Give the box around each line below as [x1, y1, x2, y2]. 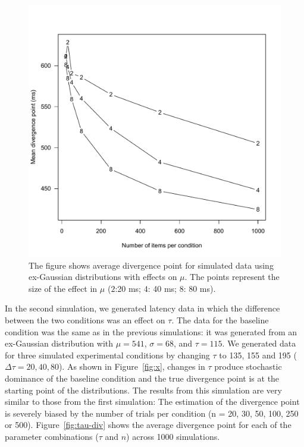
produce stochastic [214, 360, 282, 373]
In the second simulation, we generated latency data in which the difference [5, 302, 280, 314]
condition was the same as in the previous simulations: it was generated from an [5, 325, 297, 338]
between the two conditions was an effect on [5, 313, 165, 326]
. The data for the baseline [171, 313, 269, 326]
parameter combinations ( [5, 430, 99, 442]
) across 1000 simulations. [126, 430, 220, 442]
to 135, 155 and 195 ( [219, 348, 297, 361]
